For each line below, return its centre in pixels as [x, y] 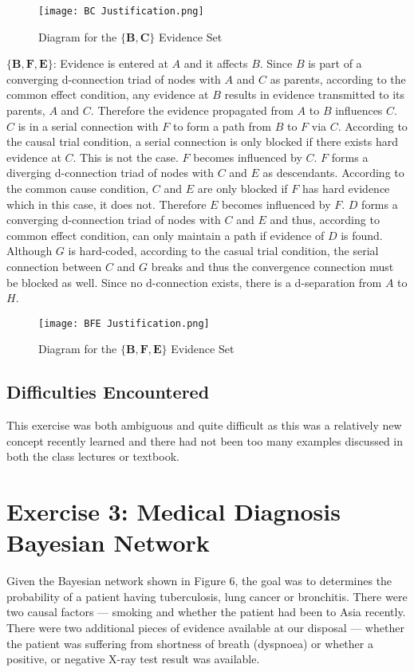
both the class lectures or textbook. [93, 456]
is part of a [335, 63]
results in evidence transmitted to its [315, 94]
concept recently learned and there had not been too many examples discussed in [205, 440]
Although [30, 251]
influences [359, 110]
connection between [54, 266]
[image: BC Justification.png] [121, 11]
